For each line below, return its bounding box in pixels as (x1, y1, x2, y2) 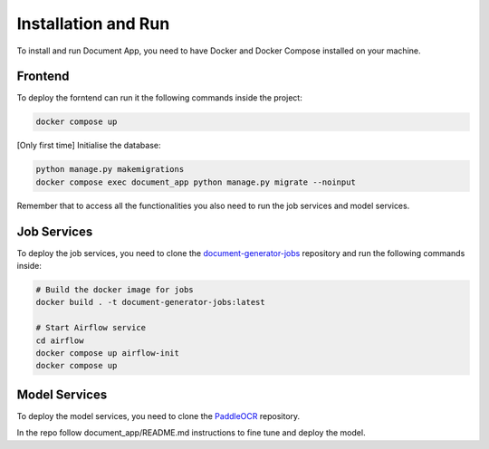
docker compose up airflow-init (35, 349, 180, 358)
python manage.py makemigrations (35, 164, 185, 175)
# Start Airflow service (35, 322, 147, 333)
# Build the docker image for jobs (35, 285, 194, 295)
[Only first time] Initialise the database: (16, 140, 161, 151)
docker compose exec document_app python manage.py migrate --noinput (35, 177, 357, 187)
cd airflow (35, 335, 84, 346)
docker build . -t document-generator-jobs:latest (35, 297, 266, 308)
